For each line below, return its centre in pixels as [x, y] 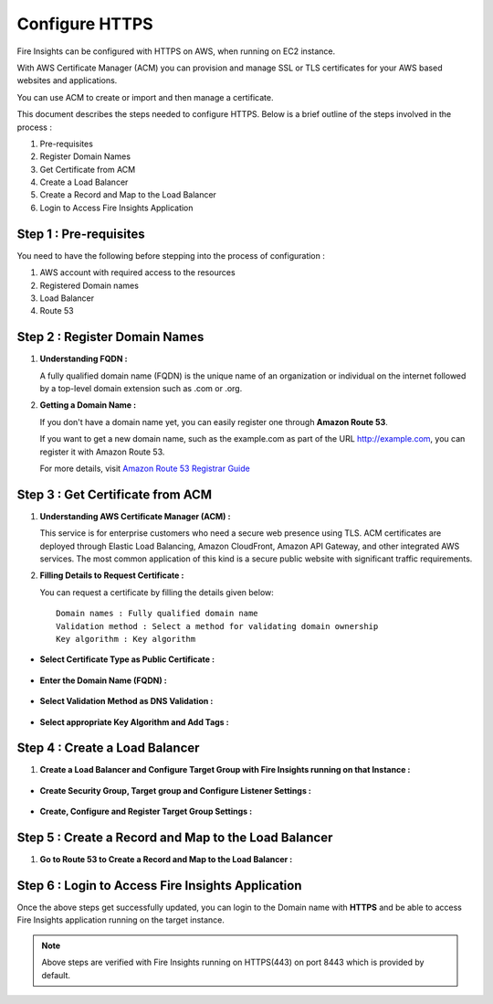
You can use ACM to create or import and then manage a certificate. [145, 97]
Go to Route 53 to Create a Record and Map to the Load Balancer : [166, 860]
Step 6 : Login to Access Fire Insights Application [159, 886]
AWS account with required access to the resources [138, 272]
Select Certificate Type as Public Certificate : [127, 659]
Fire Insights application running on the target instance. [121, 920]
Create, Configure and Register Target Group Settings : [146, 812]
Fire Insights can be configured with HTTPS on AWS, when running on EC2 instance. [176, 51]
